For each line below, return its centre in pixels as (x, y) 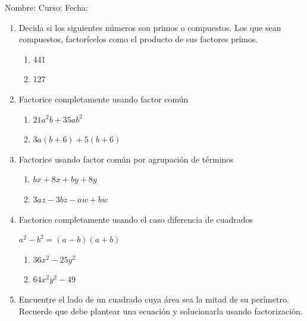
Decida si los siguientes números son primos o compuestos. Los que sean (150, 27)
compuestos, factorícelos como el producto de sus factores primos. (138, 39)
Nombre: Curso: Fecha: (46, 7)
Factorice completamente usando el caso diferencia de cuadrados (136, 219)
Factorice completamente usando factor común (104, 99)
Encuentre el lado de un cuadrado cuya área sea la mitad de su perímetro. (154, 299)
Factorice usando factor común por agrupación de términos (126, 159)
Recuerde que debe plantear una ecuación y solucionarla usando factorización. (161, 311)
